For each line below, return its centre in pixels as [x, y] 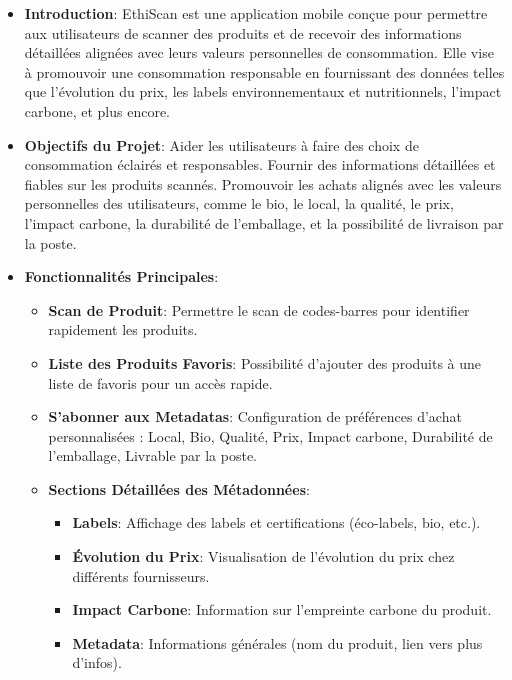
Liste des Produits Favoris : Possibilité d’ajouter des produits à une [265, 362]
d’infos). [97, 662]
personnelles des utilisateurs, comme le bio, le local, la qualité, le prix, [239, 203]
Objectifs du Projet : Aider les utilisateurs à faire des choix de [221, 144]
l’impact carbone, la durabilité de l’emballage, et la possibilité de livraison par [264, 222]
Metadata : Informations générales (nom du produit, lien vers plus [277, 642]
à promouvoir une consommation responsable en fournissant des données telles [264, 71]
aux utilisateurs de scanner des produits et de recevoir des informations [243, 32]
